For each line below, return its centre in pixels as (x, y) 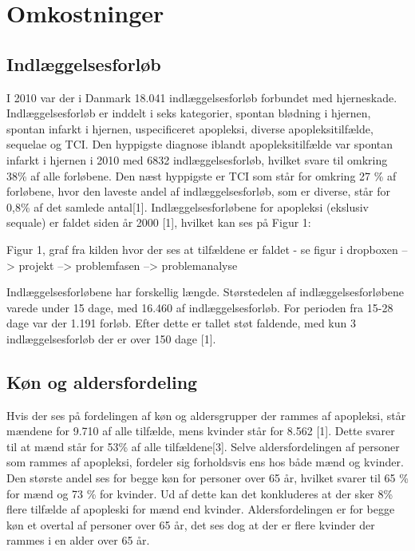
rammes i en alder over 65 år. (78, 540)
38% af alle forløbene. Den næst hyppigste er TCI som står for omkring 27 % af (202, 175)
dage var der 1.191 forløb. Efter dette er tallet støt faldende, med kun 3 (181, 323)
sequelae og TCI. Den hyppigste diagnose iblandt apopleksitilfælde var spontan (200, 144)
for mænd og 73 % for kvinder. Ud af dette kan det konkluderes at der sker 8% (200, 493)
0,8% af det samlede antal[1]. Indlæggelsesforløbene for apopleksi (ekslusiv (188, 206)
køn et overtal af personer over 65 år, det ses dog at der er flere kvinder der (191, 524)
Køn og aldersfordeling (102, 381)
